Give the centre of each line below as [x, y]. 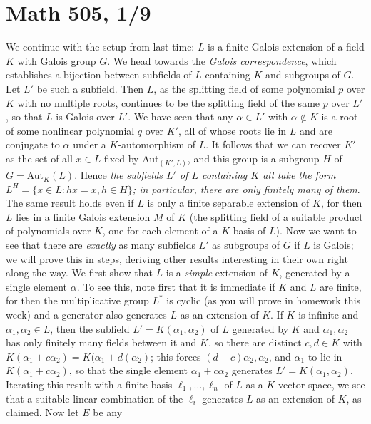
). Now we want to [316, 231]
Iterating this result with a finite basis [89, 384]
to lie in [325, 356]
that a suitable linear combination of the [95, 398]
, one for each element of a [160, 231]
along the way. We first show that [79, 273]
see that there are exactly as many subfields [101, 245]
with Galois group [57, 60]
